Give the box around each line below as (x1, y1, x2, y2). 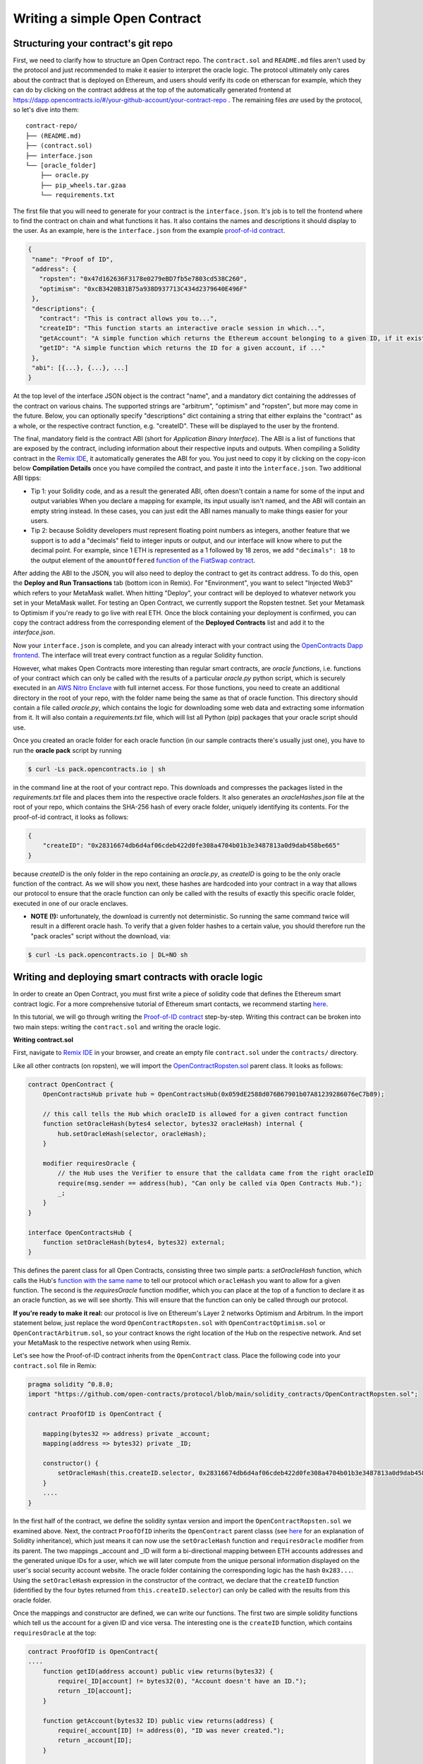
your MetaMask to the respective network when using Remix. (13, 1339, 192, 1347)
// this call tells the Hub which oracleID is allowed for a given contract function (42, 1110, 348, 1118)
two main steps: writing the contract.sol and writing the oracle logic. (13, 1022, 221, 1031)
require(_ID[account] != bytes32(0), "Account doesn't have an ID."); (57, 1677, 307, 1685)
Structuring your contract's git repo (13, 37, 173, 49)
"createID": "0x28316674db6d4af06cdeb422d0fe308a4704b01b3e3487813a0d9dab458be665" (42, 842, 341, 850)
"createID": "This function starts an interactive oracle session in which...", (39, 325, 326, 332)
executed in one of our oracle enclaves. (13, 899, 128, 907)
